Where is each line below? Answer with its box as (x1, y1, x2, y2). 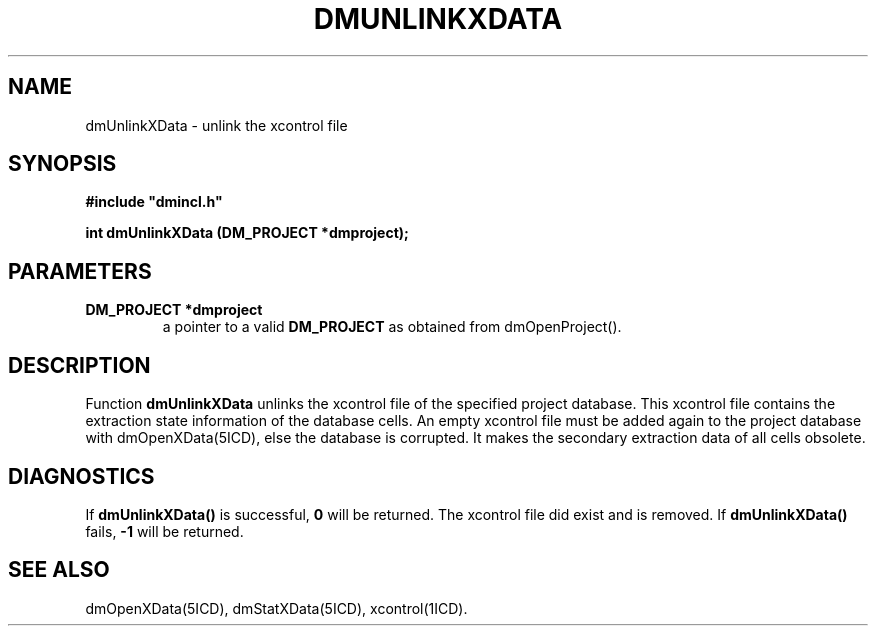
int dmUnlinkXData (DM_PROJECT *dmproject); (85, 224, 409, 242)
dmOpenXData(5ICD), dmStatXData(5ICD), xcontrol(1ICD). (85, 599, 468, 617)
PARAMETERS (8, 258, 152, 284)
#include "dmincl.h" (85, 193, 223, 211)
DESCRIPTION (8, 352, 151, 378)
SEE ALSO (8, 557, 110, 583)
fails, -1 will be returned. (85, 522, 244, 540)
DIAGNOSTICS (8, 463, 155, 489)
